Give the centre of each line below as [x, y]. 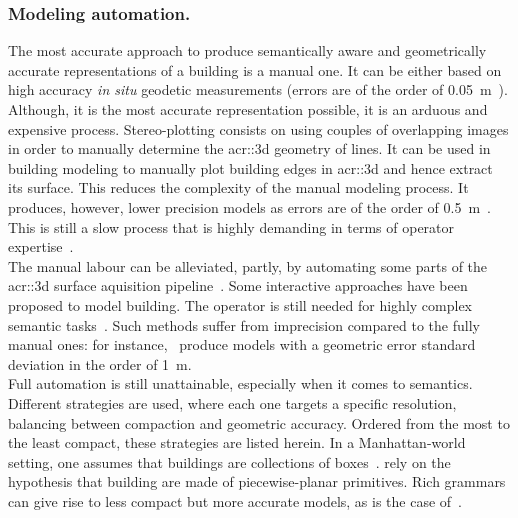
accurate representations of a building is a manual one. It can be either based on [255, 69]
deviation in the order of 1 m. [100, 363]
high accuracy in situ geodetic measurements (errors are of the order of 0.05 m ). [258, 89]
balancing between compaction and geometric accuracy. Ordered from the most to [259, 422]
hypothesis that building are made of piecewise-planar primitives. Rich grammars [257, 481]
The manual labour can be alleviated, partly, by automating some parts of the [248, 265]
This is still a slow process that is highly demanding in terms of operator [231, 226]
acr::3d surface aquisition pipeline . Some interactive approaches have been [238, 285]
